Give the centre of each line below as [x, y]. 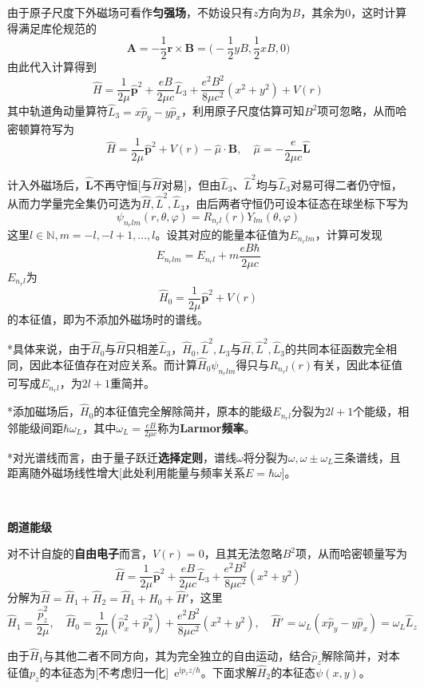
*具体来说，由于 [49, 349]
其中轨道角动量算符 [57, 111]
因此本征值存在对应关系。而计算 [113, 364]
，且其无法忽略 [243, 553]
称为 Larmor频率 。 [206, 428]
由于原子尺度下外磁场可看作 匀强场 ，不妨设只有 [130, 12]
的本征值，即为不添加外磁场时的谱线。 [108, 318]
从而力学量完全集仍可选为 [74, 203]
